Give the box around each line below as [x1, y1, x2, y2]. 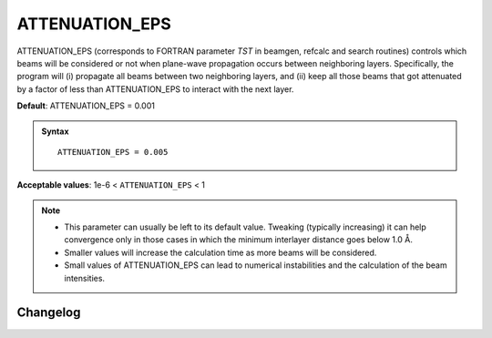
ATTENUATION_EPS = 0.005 [57, 147, 169, 157]
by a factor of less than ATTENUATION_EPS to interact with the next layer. [16, 83, 294, 95]
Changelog [16, 305, 81, 321]
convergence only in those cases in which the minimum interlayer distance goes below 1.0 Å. [64, 234, 414, 245]
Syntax [41, 126, 69, 137]
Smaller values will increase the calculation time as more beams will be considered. [64, 247, 377, 258]
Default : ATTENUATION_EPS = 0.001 [16, 100, 155, 111]
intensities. [64, 272, 105, 283]
